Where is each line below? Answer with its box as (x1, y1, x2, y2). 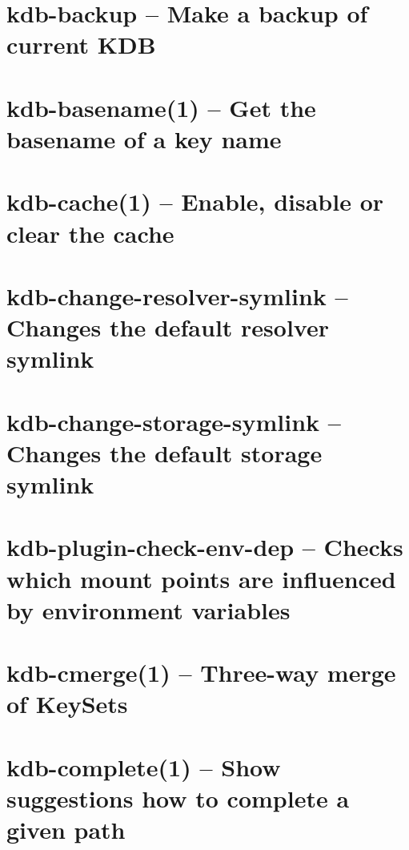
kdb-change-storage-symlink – (6, 405, 341, 437)
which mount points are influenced (6, 562, 396, 594)
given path (6, 813, 126, 846)
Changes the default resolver (6, 311, 329, 344)
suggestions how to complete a (6, 781, 350, 814)
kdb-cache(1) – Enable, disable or (6, 185, 384, 218)
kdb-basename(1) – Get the (6, 91, 316, 123)
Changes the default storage (6, 436, 323, 469)
